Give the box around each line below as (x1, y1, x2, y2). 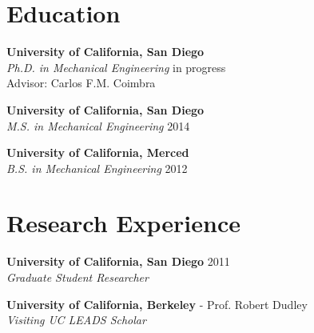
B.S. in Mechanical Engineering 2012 (6, 159, 188, 176)
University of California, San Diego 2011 (6, 253, 230, 270)
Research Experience (6, 207, 240, 239)
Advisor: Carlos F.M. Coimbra (6, 74, 156, 91)
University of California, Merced (6, 144, 189, 161)
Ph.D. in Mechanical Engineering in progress (6, 58, 226, 75)
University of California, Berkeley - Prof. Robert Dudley (6, 295, 308, 312)
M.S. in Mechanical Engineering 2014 (6, 117, 190, 134)
